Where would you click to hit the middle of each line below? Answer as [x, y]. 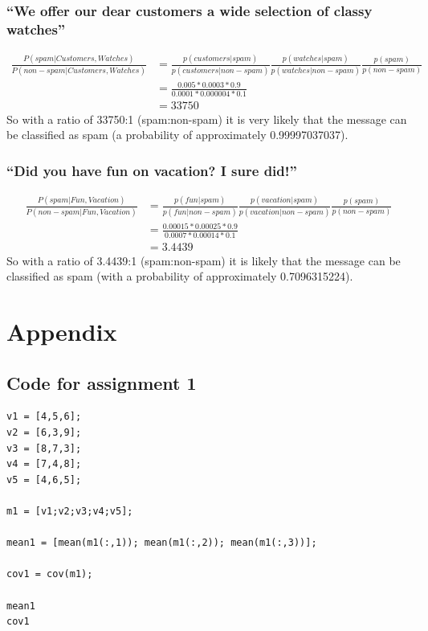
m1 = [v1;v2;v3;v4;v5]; [70, 511]
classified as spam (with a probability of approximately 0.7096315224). [180, 276]
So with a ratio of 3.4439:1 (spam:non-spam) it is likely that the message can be [204, 260]
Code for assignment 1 [102, 382]
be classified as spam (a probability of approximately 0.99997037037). [177, 135]
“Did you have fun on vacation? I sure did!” [152, 170]
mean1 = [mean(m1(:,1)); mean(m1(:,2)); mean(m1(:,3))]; [162, 543]
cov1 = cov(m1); [50, 574]
